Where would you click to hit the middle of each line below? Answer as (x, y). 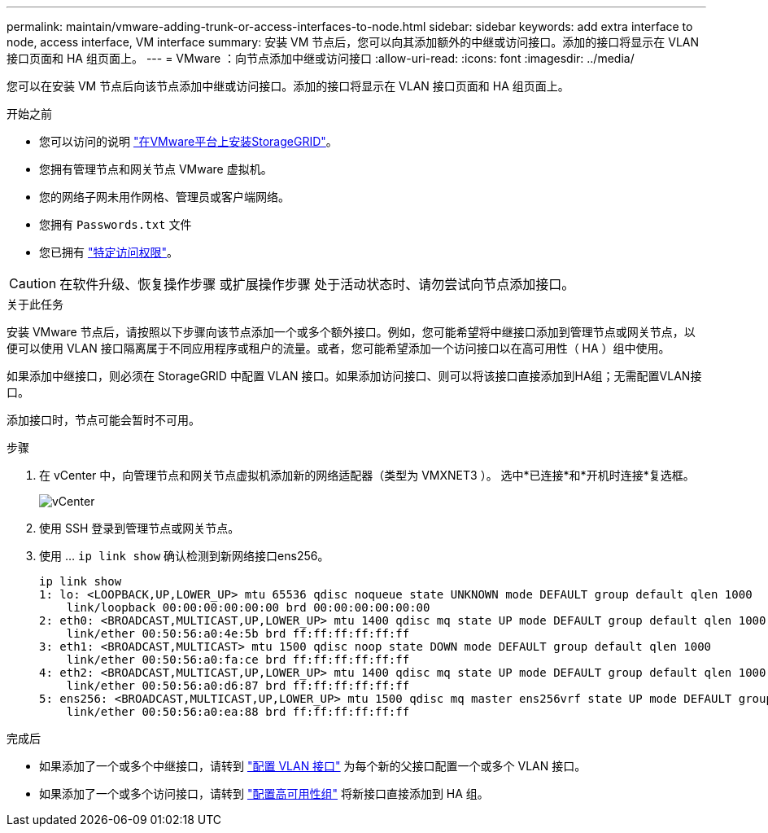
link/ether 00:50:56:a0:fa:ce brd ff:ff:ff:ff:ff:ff (238, 660)
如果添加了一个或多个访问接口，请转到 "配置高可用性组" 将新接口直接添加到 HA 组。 (264, 794)
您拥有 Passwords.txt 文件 (116, 224)
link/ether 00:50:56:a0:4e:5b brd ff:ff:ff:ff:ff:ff (238, 634)
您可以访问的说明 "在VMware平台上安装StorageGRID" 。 (188, 141)
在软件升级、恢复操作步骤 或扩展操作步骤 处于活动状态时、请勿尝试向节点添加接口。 (317, 284)
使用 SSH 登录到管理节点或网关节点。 (140, 528)
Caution (33, 283)
